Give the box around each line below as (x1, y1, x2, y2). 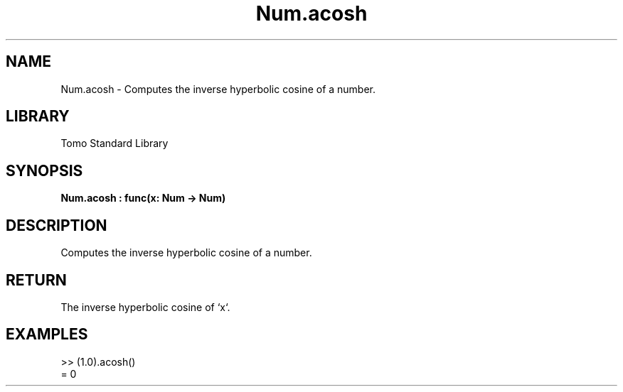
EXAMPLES (6, 325, 88, 344)
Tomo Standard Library (60, 137, 169, 150)
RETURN (6, 271, 67, 289)
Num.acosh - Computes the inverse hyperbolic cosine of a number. (60, 82, 376, 95)
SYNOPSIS (6, 161, 83, 180)
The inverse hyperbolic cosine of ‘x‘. (60, 300, 230, 313)
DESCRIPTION (6, 216, 107, 234)
